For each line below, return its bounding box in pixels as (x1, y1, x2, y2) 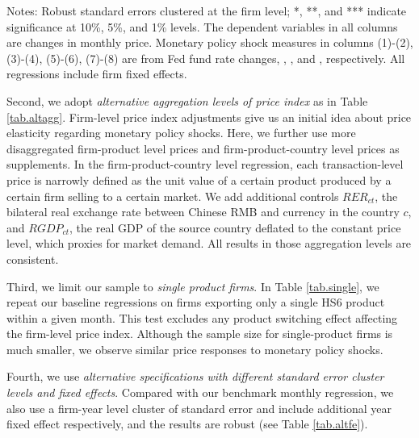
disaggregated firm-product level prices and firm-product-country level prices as (6, 140, 400, 156)
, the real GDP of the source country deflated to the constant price (69, 219, 401, 236)
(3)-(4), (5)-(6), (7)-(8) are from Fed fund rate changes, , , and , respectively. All (6, 49, 405, 66)
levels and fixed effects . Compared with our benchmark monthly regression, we (6, 384, 394, 401)
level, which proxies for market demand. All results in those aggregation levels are (6, 235, 412, 252)
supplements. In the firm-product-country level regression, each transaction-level (6, 156, 404, 173)
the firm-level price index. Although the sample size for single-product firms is (6, 325, 393, 342)
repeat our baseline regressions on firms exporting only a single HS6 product (6, 294, 385, 311)
